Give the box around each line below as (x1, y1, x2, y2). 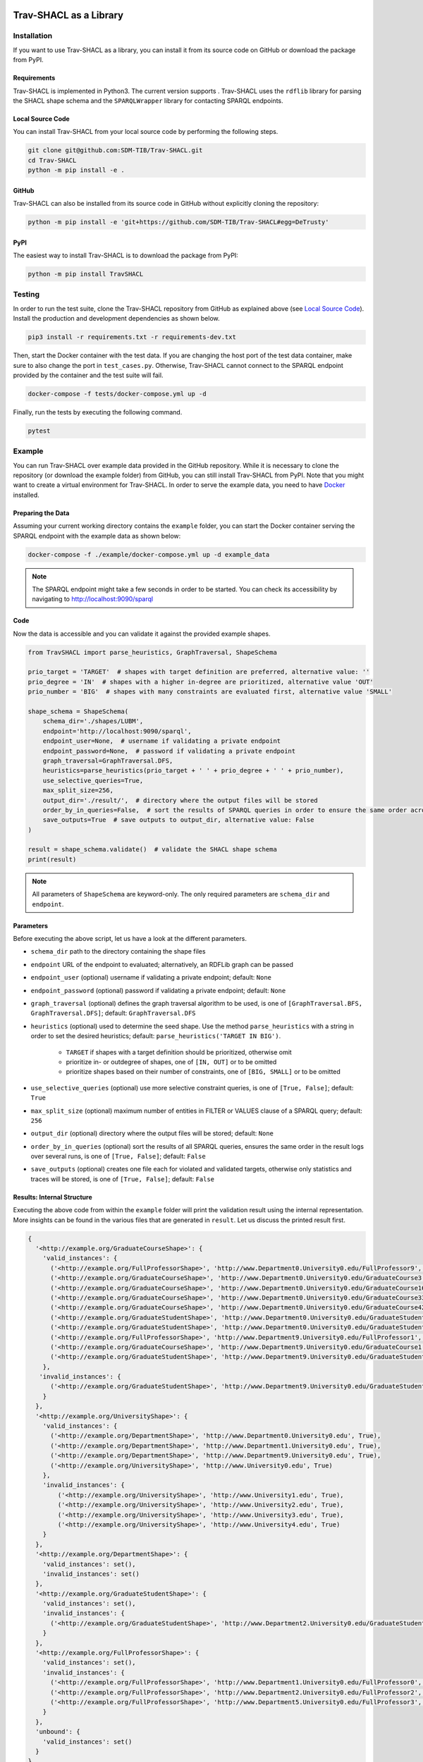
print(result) (27, 855, 77, 863)
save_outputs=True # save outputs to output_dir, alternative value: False (42, 816, 314, 824)
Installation (13, 31, 53, 41)
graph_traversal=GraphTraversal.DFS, (42, 756, 173, 765)
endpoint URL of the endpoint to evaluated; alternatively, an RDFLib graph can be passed (30, 960, 294, 968)
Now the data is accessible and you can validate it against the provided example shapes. (13, 629, 271, 638)
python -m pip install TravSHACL (27, 270, 144, 278)
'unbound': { (35, 1727, 80, 1736)
